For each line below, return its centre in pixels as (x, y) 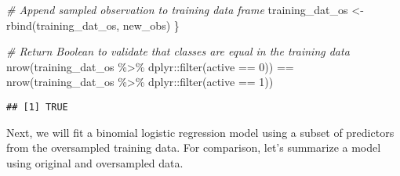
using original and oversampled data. (95, 162)
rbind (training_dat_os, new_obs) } (93, 25)
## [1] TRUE (37, 107)
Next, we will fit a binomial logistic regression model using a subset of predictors (200, 132)
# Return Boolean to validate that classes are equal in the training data (178, 51)
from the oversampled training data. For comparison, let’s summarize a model (194, 147)
